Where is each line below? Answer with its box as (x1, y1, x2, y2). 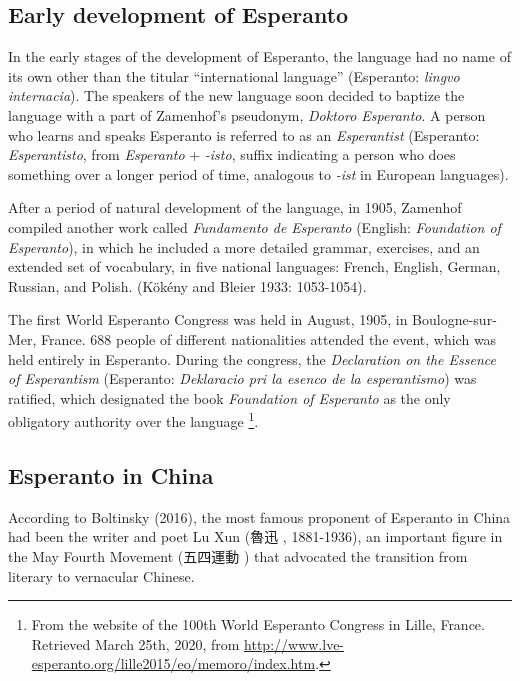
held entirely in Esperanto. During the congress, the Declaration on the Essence (8, 348, 496, 369)
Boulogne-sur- (412, 309, 497, 330)
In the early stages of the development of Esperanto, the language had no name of (8, 46, 511, 67)
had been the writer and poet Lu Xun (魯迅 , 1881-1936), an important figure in (8, 526, 503, 547)
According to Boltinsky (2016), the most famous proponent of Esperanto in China (8, 506, 511, 527)
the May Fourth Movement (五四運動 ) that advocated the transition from (8, 545, 468, 566)
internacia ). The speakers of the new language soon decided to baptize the (8, 85, 465, 106)
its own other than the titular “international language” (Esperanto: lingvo (8, 65, 460, 86)
